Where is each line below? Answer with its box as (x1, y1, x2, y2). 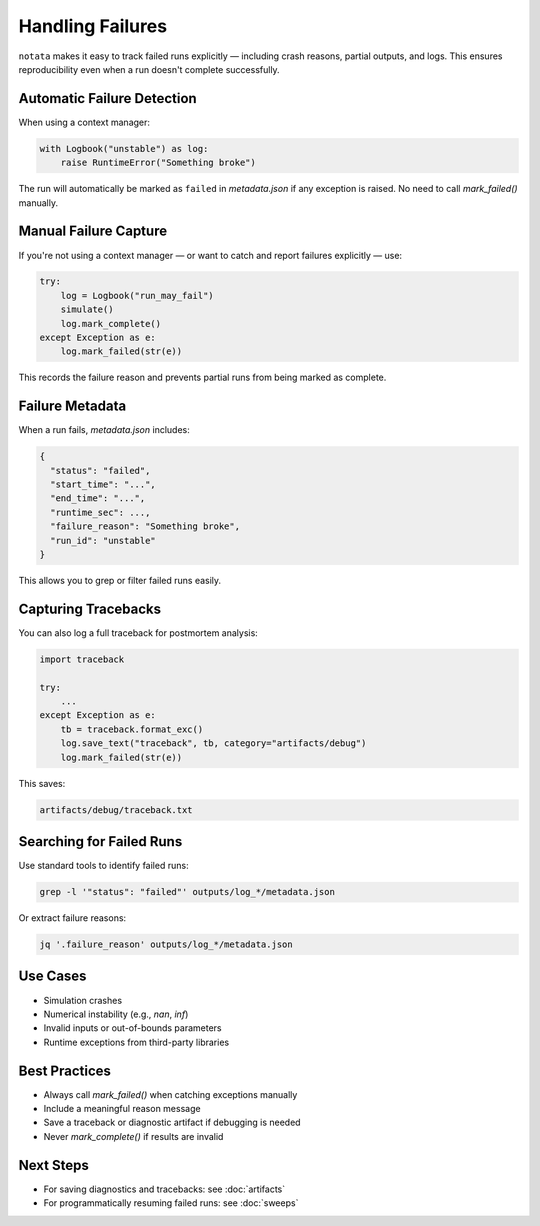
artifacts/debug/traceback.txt (39, 804, 194, 815)
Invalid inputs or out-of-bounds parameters (43, 1022, 222, 1034)
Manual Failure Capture (18, 223, 168, 240)
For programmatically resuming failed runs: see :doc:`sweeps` (43, 1197, 299, 1209)
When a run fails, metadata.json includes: (18, 424, 190, 436)
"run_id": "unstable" (50, 535, 157, 546)
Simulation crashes (43, 994, 123, 1006)
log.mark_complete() (60, 318, 162, 329)
